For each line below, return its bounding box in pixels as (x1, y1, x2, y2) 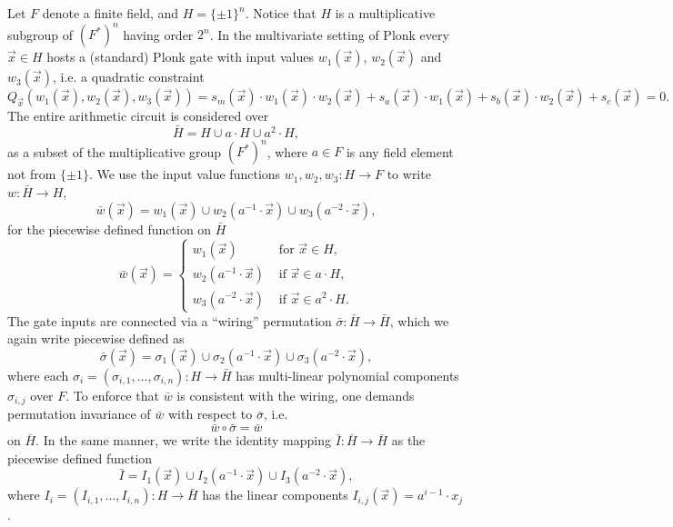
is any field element (346, 142, 454, 161)
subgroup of (7, 25, 74, 44)
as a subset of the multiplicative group (7, 142, 222, 161)
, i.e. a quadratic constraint (52, 67, 205, 86)
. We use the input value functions (88, 164, 281, 184)
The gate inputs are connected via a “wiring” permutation (7, 311, 332, 330)
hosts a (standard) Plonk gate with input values (46, 47, 314, 66)
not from (7, 164, 56, 184)
